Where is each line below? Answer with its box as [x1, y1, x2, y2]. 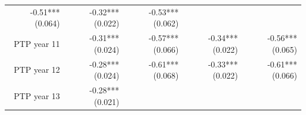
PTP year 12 [14, 63, 60, 76]
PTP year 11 [14, 37, 60, 49]
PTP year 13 [14, 89, 60, 102]
